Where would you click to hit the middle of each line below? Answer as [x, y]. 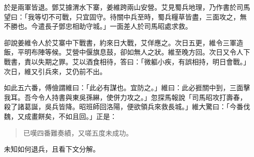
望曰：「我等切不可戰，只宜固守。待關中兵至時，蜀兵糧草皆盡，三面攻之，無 [125, 16]
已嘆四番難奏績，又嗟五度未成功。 [78, 132]
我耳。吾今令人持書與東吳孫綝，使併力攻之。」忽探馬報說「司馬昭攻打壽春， [125, 97]
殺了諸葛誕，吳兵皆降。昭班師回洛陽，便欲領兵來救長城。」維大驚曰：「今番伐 [127, 107]
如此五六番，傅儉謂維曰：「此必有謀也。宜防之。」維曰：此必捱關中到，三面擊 [127, 88]
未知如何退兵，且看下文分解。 [52, 149]
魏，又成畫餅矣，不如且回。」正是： [60, 116]
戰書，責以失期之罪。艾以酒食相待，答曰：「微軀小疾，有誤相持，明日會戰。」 [127, 61]
